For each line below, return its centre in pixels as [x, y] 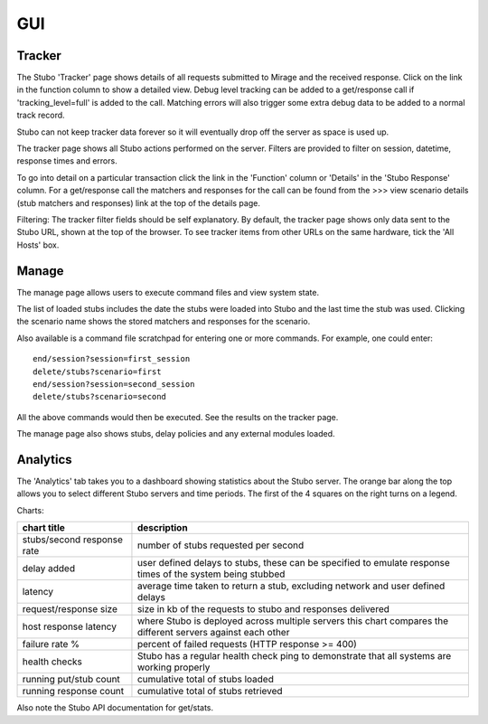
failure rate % [51, 644]
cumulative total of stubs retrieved [210, 691]
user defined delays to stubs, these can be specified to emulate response [294, 563]
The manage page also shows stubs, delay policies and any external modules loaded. [176, 434]
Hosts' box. [38, 245]
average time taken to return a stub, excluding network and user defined [291, 586]
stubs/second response [73, 540]
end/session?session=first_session [112, 359]
